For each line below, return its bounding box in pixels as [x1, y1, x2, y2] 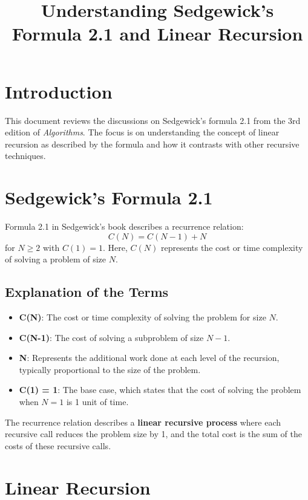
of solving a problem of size [5, 253, 106, 265]
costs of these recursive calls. [5, 439, 111, 452]
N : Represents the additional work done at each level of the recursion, [19, 351, 280, 364]
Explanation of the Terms [5, 282, 169, 301]
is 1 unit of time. [66, 395, 129, 407]
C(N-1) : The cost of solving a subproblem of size [19, 331, 204, 343]
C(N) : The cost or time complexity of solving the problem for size [19, 310, 266, 323]
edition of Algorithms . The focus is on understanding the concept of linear [5, 126, 280, 138]
